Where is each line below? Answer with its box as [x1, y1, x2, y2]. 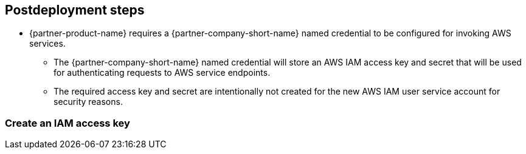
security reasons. [54, 96, 123, 107]
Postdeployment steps [5, 2, 145, 18]
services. [29, 38, 66, 49]
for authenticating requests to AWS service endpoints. [54, 67, 271, 78]
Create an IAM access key [5, 116, 130, 129]
